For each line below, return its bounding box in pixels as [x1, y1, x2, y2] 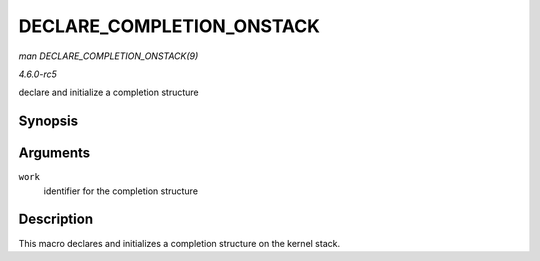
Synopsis [18, 113, 79, 130]
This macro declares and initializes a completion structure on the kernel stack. [18, 237, 340, 249]
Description [18, 211, 94, 228]
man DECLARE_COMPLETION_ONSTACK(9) [18, 50, 199, 62]
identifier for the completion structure [43, 185, 199, 197]
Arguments [18, 145, 91, 162]
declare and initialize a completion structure [18, 86, 199, 99]
